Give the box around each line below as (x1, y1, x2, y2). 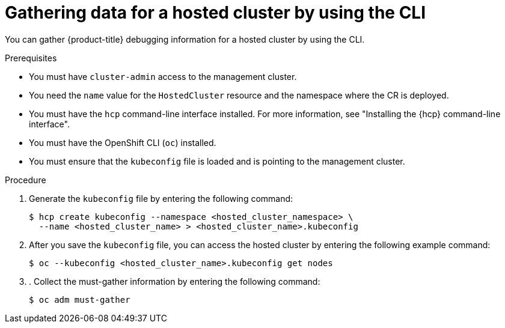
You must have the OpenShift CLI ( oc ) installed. (29, 137, 216, 148)
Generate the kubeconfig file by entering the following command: (29, 193, 293, 204)
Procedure (5, 174, 46, 185)
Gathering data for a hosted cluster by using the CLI (5, 2, 426, 23)
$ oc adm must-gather (29, 294, 130, 305)
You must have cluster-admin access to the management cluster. (29, 71, 297, 82)
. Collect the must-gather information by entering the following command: (29, 276, 320, 287)
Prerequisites (5, 52, 57, 63)
